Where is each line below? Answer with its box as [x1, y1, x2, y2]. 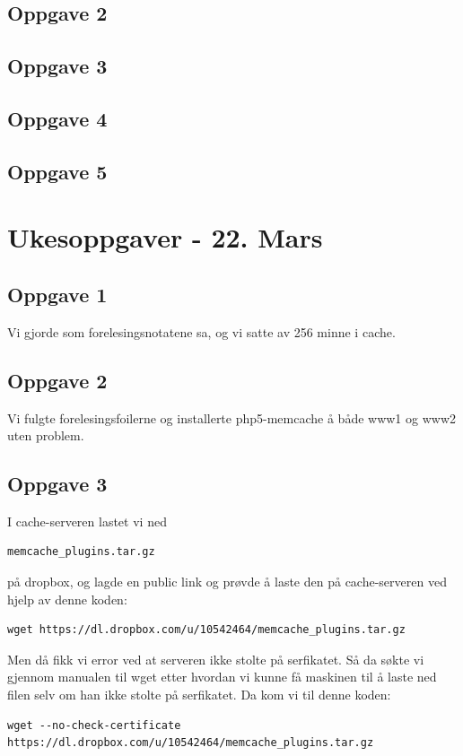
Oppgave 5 [7, 157, 108, 185]
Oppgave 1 [7, 280, 108, 308]
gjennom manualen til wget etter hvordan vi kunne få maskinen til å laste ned [7, 667, 437, 686]
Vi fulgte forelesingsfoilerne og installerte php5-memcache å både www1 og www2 [7, 408, 457, 427]
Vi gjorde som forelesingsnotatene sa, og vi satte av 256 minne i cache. [7, 322, 396, 341]
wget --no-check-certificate [7, 718, 181, 732]
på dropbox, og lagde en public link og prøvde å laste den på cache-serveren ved [7, 572, 447, 591]
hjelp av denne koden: [7, 589, 127, 608]
